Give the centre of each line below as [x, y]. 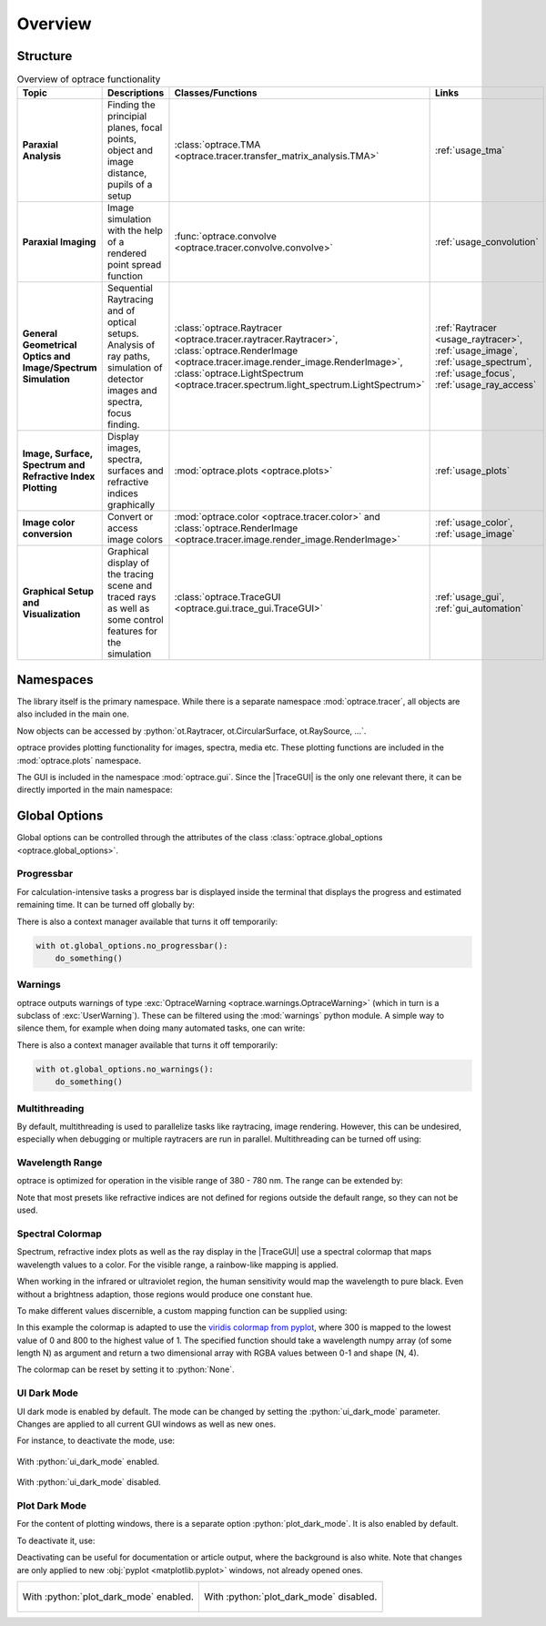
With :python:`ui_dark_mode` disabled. [89, 1482]
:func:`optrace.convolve [226, 237]
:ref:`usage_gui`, [470, 597]
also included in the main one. [73, 714]
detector [126, 380]
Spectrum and [54, 465]
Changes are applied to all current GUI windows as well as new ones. [147, 1424]
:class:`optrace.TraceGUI [227, 597]
